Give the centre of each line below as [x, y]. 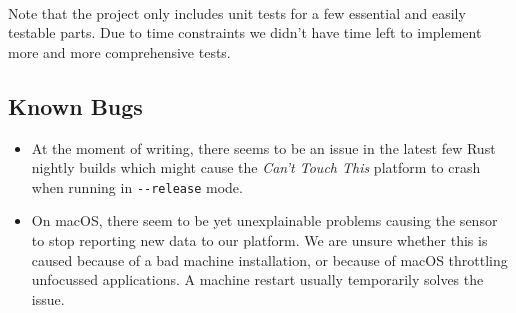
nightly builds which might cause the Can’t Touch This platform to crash [256, 167]
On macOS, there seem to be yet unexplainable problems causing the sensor [264, 220]
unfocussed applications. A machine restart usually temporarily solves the [257, 279]
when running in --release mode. [137, 186]
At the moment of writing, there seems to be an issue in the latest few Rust [263, 147]
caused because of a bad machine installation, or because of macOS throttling [269, 259]
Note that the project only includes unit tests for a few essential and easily [237, 12]
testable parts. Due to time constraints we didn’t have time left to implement [245, 32]
